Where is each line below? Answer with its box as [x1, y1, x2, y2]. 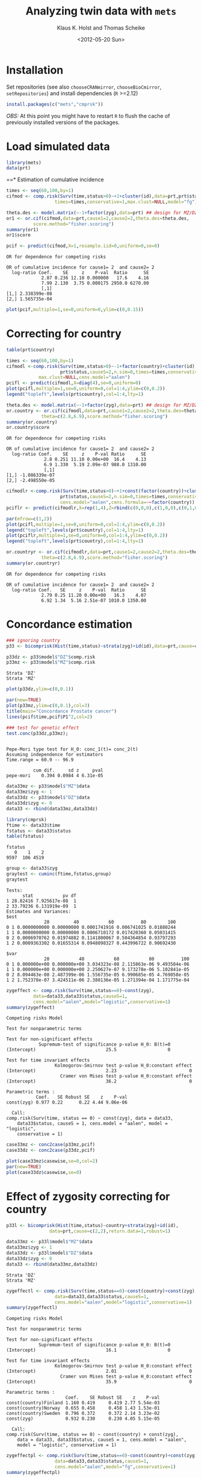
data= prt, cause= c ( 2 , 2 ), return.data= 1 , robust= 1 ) [49, 1228, 171, 1234]
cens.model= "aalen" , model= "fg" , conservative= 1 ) [54, 1464, 176, 1470]
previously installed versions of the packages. [6, 119, 120, 126]
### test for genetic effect [6, 725, 79, 731]
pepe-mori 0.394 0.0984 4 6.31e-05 [6, 773, 103, 779]
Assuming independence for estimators [6, 752, 103, 758]
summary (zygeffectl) [6, 1305, 58, 1311]
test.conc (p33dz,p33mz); [6, 730, 69, 736]
